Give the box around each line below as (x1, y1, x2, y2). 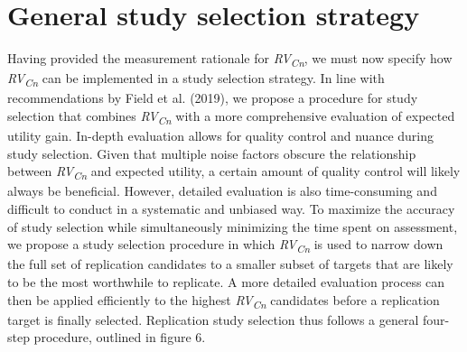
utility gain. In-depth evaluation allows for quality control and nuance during (7, 126, 434, 145)
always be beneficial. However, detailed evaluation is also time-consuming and (7, 181, 437, 200)
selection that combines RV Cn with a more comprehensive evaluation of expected (7, 106, 455, 127)
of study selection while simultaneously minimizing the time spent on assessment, (7, 217, 458, 236)
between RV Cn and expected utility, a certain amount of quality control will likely (7, 162, 461, 183)
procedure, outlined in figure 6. (33, 328, 206, 347)
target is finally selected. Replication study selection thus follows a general (7, 310, 419, 329)
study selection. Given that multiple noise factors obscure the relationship (7, 144, 416, 162)
